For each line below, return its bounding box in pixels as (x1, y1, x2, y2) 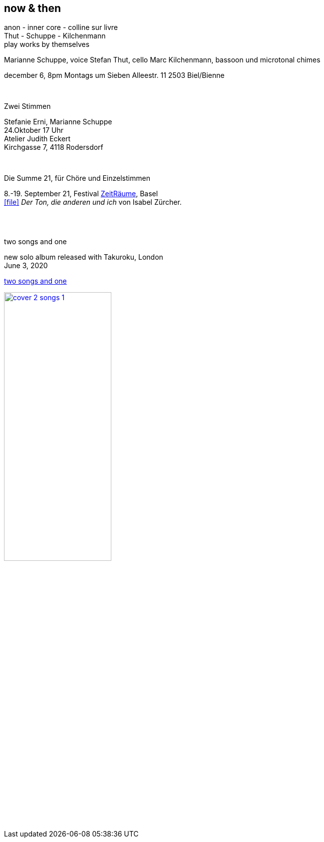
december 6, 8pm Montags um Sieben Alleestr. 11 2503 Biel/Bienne (4, 71, 225, 80)
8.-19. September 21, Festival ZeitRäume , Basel (4, 189, 158, 198)
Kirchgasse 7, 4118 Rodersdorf (4, 143, 103, 152)
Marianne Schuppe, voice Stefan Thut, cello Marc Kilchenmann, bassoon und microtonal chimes (4, 55, 321, 64)
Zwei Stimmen (4, 102, 51, 111)
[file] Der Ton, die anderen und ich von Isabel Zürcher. (4, 198, 182, 207)
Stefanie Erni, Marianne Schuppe (4, 117, 112, 126)
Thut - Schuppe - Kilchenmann (4, 31, 106, 40)
